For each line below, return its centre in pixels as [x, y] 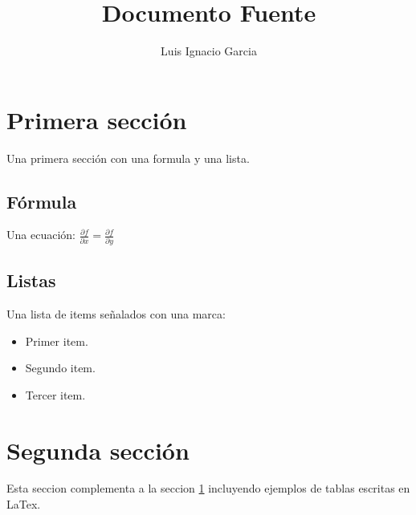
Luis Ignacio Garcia [209, 51]
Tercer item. [55, 394]
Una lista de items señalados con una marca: [116, 313]
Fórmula [42, 201]
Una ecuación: [41, 235]
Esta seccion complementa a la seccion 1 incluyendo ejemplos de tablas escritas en [208, 488]
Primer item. [57, 341]
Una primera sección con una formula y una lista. [128, 158]
